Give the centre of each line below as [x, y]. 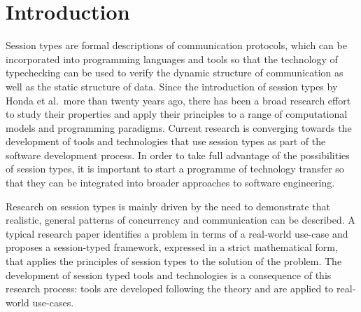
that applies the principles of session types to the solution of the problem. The [174, 261]
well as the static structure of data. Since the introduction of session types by [172, 86]
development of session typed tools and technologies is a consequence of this [169, 274]
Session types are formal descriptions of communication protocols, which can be [176, 45]
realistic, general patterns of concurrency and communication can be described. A [180, 220]
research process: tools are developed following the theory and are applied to [170, 289]
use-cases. [53, 302]
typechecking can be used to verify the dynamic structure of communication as [175, 73]
